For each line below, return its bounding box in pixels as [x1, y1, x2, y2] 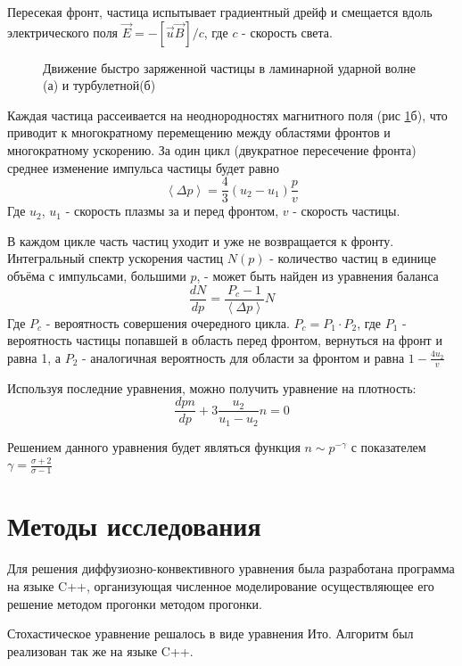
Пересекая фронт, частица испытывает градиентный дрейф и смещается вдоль [7, 3, 433, 21]
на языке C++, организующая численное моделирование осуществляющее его [7, 576, 434, 595]
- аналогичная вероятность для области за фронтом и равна [81, 348, 405, 366]
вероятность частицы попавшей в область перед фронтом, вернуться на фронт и [7, 331, 442, 349]
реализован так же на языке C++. [7, 641, 194, 660]
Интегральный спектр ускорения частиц [7, 249, 224, 267]
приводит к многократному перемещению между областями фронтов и [7, 123, 391, 142]
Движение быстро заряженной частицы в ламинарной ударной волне [43, 58, 416, 77]
